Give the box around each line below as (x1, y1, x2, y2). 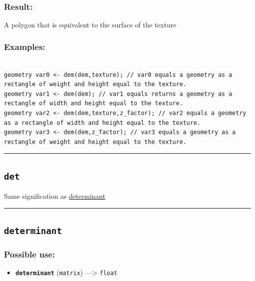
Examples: (4, 40, 46, 52)
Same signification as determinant (4, 191, 105, 201)
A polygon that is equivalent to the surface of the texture (4, 20, 177, 30)
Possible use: (4, 248, 55, 260)
